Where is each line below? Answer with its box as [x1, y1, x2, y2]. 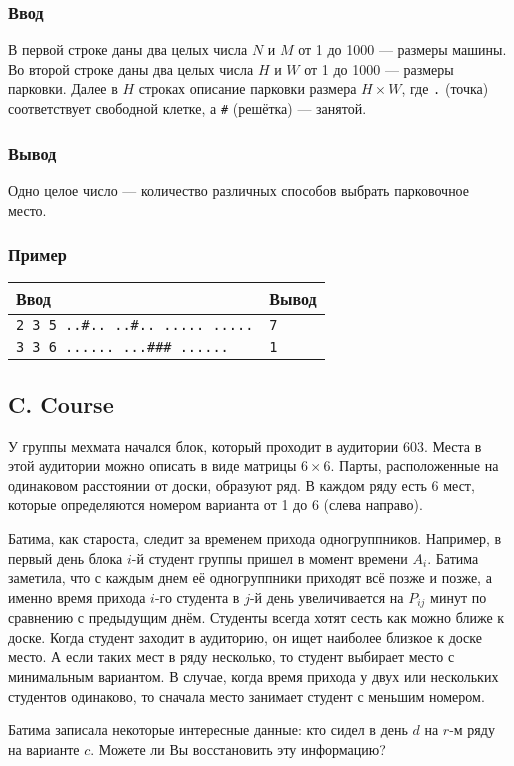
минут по [430, 586, 487, 607]
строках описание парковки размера [138, 78, 357, 99]
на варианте [8, 738, 80, 759]
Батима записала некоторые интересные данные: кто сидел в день [8, 719, 408, 740]
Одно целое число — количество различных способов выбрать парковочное [8, 179, 470, 200]
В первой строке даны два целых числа [8, 39, 248, 60]
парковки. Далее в [8, 78, 118, 99]
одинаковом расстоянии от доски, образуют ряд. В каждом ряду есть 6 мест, [8, 474, 475, 495]
